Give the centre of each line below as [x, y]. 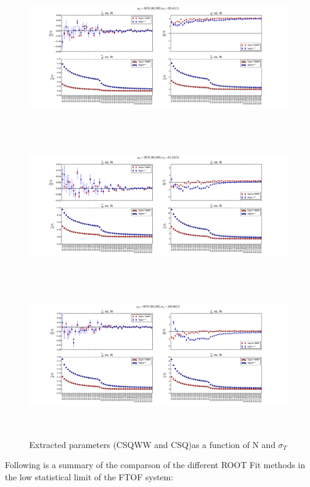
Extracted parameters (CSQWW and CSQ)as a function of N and [153, 444]
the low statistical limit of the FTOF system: [89, 476]
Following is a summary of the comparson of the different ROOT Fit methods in [155, 465]
